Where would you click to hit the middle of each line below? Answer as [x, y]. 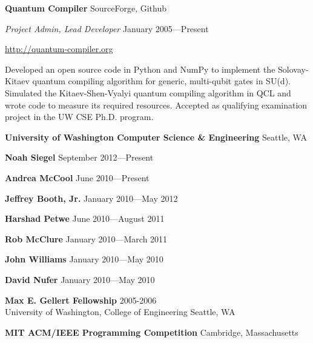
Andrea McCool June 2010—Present [77, 177]
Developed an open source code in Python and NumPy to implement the [140, 69]
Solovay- [293, 69]
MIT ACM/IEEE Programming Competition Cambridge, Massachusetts [152, 332]
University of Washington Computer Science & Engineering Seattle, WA [156, 137]
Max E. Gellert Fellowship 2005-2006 [81, 300]
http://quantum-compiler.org [59, 49]
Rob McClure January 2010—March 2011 [86, 238]
